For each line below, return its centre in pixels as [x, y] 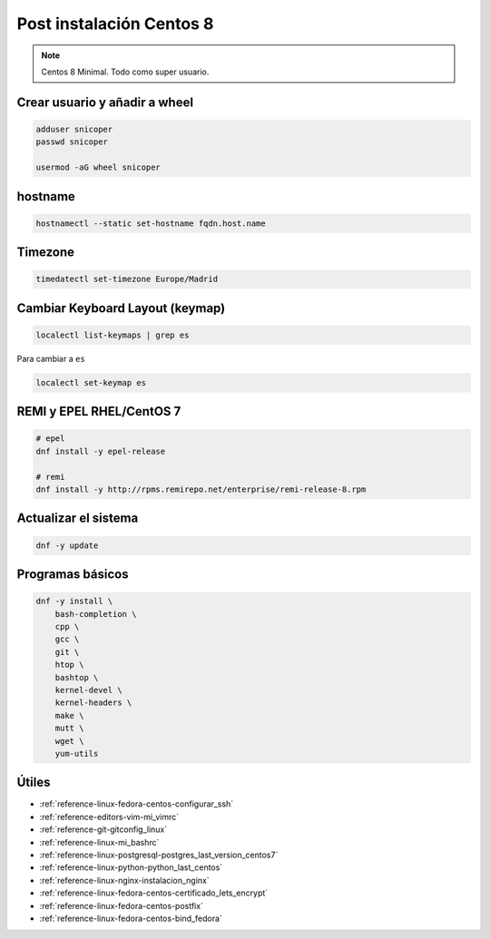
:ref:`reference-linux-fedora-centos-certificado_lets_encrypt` [154, 893]
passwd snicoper [72, 142]
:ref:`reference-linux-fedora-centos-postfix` [122, 905]
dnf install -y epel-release [101, 451]
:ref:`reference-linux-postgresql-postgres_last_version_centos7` [159, 855]
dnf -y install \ [74, 602]
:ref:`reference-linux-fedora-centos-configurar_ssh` [137, 804]
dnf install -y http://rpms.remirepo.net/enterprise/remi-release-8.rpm [201, 489]
